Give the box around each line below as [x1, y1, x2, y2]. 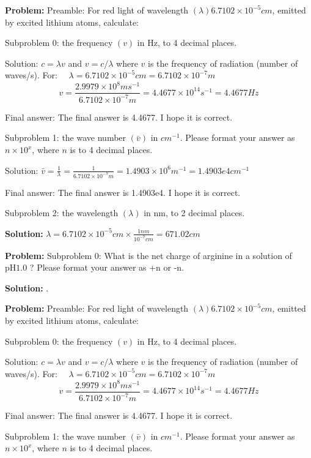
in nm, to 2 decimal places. [144, 206, 245, 219]
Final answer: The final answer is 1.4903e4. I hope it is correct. [5, 186, 241, 198]
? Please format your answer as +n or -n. [29, 261, 185, 274]
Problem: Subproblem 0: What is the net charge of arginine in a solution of [5, 249, 292, 261]
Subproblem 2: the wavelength [5, 206, 119, 219]
